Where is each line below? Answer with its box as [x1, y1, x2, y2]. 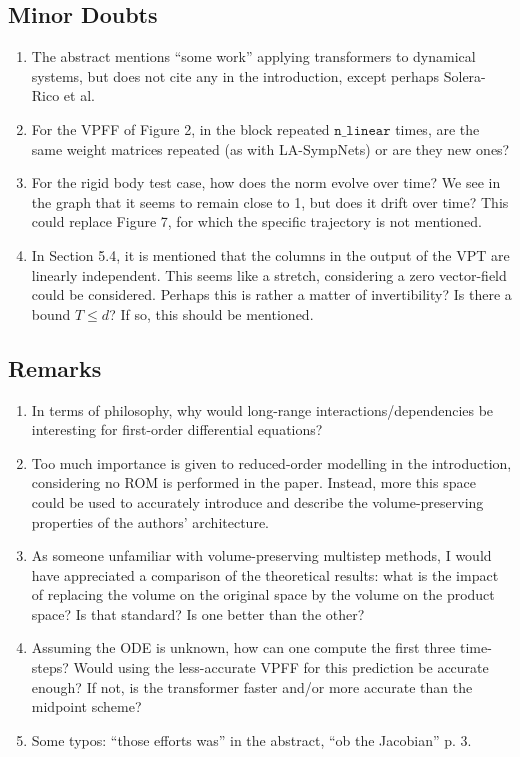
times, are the [395, 118, 480, 139]
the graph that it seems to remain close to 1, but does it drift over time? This [31, 191, 509, 212]
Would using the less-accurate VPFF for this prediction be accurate [73, 657, 489, 678]
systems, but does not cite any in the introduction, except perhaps [31, 65, 440, 86]
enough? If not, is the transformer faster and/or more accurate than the [31, 676, 473, 697]
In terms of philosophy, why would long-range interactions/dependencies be [31, 399, 494, 420]
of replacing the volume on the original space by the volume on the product [31, 584, 495, 605]
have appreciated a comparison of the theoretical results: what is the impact [31, 564, 499, 585]
